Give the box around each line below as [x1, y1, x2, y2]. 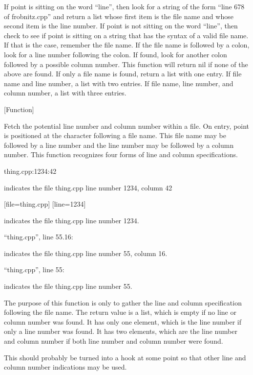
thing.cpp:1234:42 [4, 165, 57, 176]
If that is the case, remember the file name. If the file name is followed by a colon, [4, 40, 250, 50]
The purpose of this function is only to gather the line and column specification [4, 297, 242, 307]
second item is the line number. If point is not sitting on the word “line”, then [4, 21, 238, 31]
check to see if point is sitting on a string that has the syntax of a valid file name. [4, 30, 249, 40]
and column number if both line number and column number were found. [4, 336, 223, 346]
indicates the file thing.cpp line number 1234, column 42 [4, 182, 172, 192]
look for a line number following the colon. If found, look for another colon [4, 49, 227, 59]
